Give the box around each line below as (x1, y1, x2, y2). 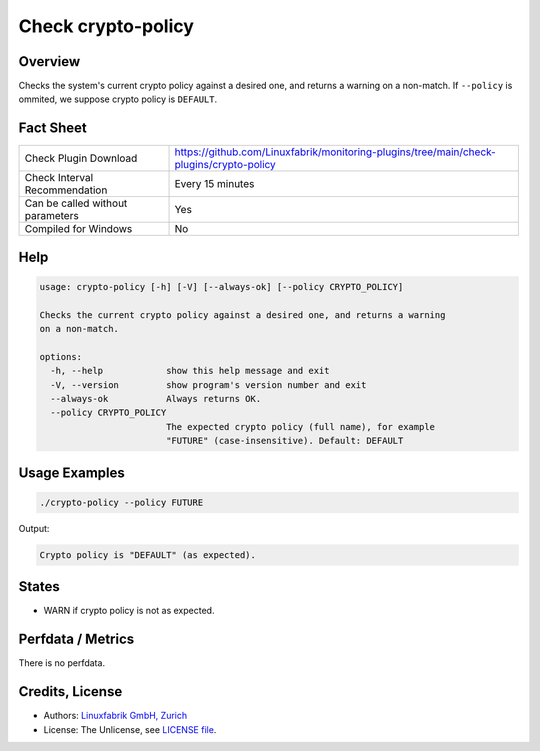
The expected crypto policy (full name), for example (165, 421, 435, 432)
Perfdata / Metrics (18, 631, 135, 648)
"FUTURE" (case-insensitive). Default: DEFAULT (165, 435, 404, 447)
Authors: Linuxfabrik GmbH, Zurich (43, 710, 188, 722)
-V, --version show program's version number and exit (50, 379, 367, 390)
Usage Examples (18, 464, 125, 481)
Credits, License (18, 683, 123, 700)
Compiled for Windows (24, 222, 133, 236)
